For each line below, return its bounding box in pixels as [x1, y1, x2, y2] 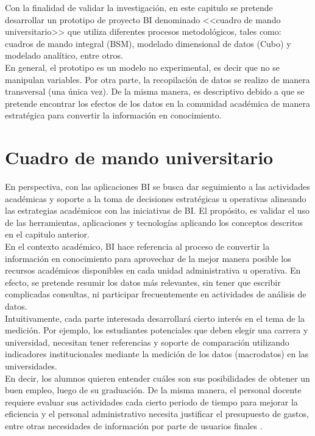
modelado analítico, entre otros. [5, 49, 123, 62]
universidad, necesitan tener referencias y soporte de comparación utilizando [5, 335, 289, 348]
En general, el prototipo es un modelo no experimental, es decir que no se [5, 60, 280, 73]
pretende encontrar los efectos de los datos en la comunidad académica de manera [5, 96, 310, 109]
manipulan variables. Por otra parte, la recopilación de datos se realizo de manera [5, 73, 310, 85]
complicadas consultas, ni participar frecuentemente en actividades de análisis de [5, 288, 306, 300]
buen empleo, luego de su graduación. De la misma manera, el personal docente [5, 383, 302, 396]
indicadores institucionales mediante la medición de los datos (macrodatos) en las [5, 347, 309, 360]
